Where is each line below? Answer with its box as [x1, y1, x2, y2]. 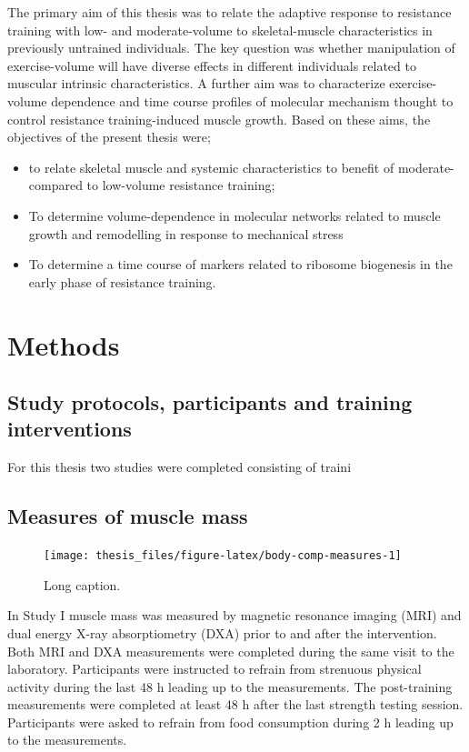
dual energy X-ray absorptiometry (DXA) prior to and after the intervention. [7, 623, 437, 642]
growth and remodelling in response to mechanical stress [28, 224, 344, 243]
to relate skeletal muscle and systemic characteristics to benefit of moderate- [28, 157, 454, 176]
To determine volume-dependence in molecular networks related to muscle [28, 206, 441, 225]
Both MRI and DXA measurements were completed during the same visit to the [7, 641, 454, 660]
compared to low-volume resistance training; [28, 175, 275, 195]
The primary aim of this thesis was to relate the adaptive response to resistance [7, 3, 452, 21]
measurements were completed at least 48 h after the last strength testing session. [7, 695, 464, 714]
